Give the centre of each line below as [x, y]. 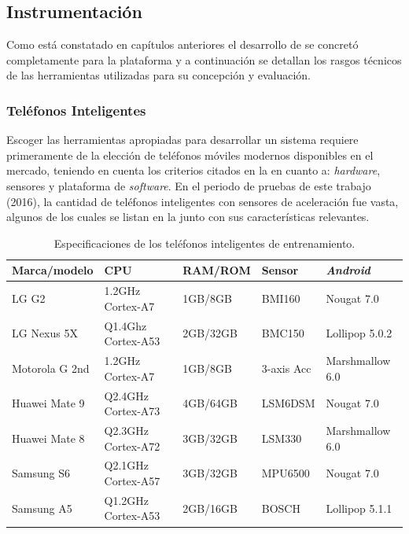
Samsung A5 [42, 508]
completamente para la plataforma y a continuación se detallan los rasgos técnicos [204, 59]
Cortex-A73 [132, 411]
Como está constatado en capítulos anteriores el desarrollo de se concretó [182, 44]
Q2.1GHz [127, 465]
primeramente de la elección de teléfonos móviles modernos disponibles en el [190, 155]
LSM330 [282, 438]
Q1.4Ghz [125, 325]
